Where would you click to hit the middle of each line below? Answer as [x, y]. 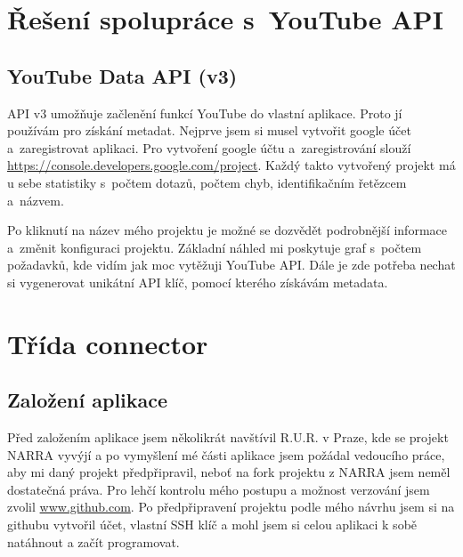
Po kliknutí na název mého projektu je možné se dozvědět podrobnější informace [227, 230]
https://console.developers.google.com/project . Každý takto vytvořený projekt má [231, 165]
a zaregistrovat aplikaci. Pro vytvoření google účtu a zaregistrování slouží [209, 147]
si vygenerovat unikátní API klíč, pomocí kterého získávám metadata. [198, 282]
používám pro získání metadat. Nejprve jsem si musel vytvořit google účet [209, 130]
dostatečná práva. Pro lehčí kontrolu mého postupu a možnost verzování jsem [219, 489]
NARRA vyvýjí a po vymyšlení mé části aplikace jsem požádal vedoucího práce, [226, 454]
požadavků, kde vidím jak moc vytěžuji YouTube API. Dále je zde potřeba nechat [231, 265]
